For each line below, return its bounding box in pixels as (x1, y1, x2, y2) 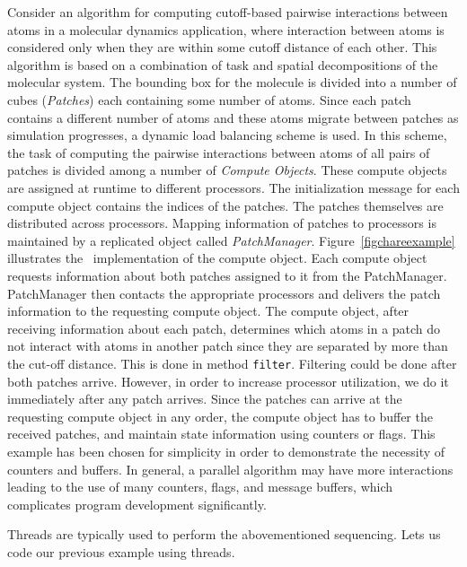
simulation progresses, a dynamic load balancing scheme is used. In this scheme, (7, 126, 447, 144)
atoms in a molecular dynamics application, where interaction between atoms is (7, 20, 445, 39)
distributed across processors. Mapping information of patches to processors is (7, 214, 436, 232)
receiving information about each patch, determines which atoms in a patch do (7, 318, 441, 337)
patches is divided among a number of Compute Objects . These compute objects (7, 161, 447, 179)
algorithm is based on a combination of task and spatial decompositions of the (7, 55, 438, 74)
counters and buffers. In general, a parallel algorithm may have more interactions (7, 459, 454, 478)
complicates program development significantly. (7, 494, 267, 513)
